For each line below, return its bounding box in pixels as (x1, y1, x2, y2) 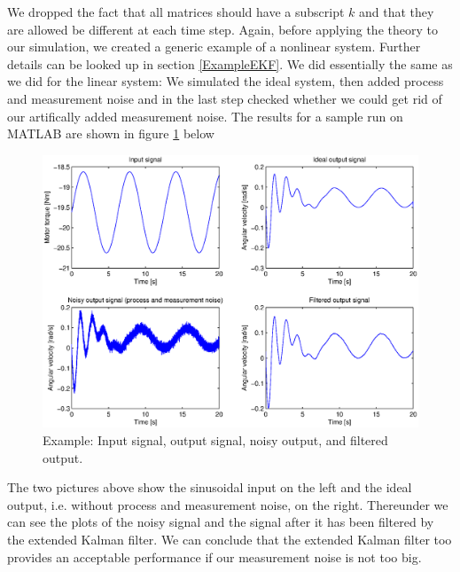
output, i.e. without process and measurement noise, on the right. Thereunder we (7, 495, 448, 513)
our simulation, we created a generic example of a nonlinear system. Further (7, 37, 421, 56)
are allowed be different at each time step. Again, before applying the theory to (7, 20, 438, 38)
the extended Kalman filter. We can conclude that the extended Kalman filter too (7, 529, 452, 548)
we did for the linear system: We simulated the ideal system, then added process (7, 72, 444, 90)
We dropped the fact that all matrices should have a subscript (7, 3, 345, 20)
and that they (359, 3, 434, 20)
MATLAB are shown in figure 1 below (7, 124, 214, 143)
